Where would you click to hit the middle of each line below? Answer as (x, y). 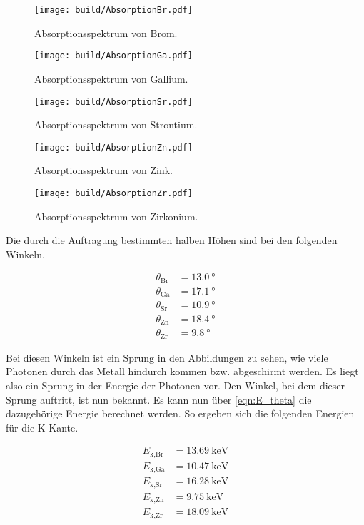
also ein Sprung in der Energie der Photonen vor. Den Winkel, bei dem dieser (176, 386)
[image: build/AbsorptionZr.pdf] (113, 193)
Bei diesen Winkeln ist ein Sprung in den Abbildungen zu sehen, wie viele (167, 357)
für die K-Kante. (42, 427)
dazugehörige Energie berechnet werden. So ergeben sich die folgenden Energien (180, 413)
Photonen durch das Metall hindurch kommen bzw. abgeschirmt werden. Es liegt (182, 371)
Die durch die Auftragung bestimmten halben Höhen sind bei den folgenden (172, 240)
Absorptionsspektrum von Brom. (106, 32)
